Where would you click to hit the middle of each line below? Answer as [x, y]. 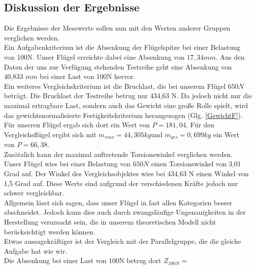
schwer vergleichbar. [34, 193]
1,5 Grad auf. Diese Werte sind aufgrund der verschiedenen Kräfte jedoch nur [121, 183]
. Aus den [230, 57]
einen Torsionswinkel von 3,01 [196, 164]
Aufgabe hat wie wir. [36, 250]
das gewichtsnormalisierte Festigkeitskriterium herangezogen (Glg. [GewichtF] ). [123, 115]
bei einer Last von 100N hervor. [87, 76]
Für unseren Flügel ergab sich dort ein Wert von [77, 125]
